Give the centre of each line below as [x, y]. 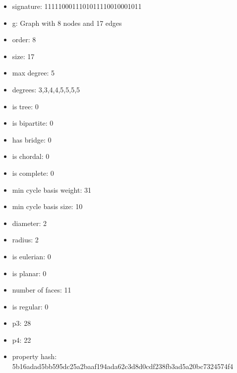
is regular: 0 [30, 306]
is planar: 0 [29, 273]
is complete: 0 [33, 173]
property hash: [34, 356]
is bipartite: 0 [33, 123]
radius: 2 [25, 240]
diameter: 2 [30, 223]
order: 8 [24, 39]
